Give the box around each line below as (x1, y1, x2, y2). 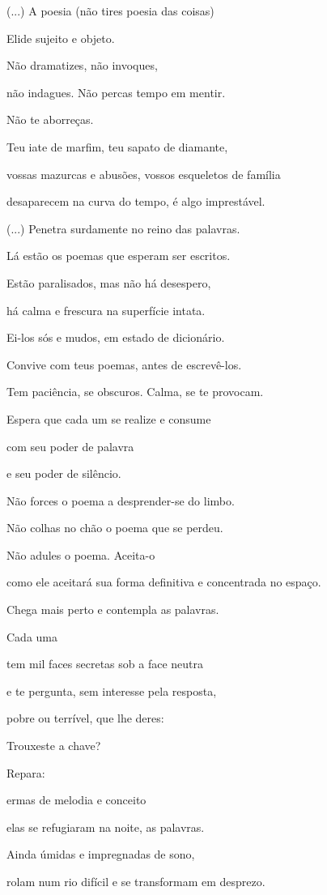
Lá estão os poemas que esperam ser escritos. (6, 247, 231, 264)
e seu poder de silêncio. (6, 465, 121, 482)
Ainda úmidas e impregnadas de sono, (6, 846, 195, 863)
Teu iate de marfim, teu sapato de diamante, (6, 138, 228, 155)
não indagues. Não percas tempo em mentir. (6, 83, 226, 100)
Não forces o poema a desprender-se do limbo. (6, 492, 235, 509)
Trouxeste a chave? (6, 737, 101, 754)
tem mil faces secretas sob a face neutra (6, 655, 203, 672)
